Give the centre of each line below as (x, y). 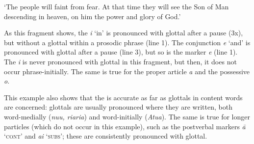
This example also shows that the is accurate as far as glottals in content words (123, 97)
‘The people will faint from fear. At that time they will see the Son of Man (116, 6)
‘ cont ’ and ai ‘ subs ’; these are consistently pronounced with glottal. (106, 136)
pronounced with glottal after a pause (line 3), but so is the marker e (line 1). (121, 52)
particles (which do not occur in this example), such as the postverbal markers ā (125, 126)
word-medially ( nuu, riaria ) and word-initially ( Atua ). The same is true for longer (127, 116)
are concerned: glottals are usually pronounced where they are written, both (118, 107)
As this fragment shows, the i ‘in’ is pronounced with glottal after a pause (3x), (124, 33)
